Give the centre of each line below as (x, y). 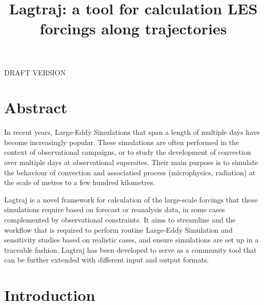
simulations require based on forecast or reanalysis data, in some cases (115, 209)
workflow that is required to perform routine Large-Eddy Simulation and (118, 229)
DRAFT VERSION (35, 72)
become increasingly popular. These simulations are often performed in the (122, 142)
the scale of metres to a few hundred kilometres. (80, 182)
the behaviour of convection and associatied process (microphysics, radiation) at (130, 172)
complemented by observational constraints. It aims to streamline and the (120, 220)
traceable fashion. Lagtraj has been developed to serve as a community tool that (130, 249)
